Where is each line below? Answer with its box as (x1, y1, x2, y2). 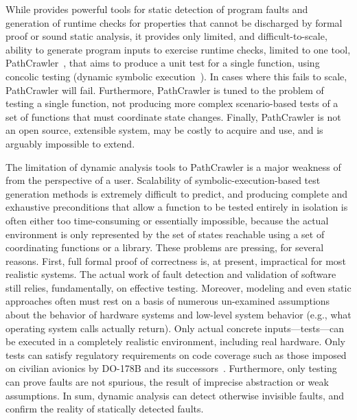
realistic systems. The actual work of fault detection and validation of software (5, 267, 336, 281)
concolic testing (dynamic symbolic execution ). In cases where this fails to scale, (5, 69, 347, 83)
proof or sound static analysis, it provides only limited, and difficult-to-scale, (5, 29, 327, 43)
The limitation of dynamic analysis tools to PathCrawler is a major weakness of (5, 159, 341, 174)
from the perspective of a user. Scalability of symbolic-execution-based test (5, 173, 321, 187)
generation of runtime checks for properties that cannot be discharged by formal (5, 15, 343, 30)
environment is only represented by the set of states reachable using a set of (5, 226, 325, 241)
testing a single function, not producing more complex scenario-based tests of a (5, 96, 338, 110)
